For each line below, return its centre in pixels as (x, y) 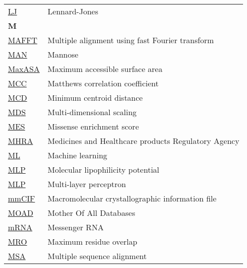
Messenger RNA (76, 227)
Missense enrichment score (93, 126)
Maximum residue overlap (93, 241)
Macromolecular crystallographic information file (132, 198)
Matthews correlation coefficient (103, 83)
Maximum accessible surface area (105, 69)
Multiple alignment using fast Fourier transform (131, 40)
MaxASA (24, 69)
